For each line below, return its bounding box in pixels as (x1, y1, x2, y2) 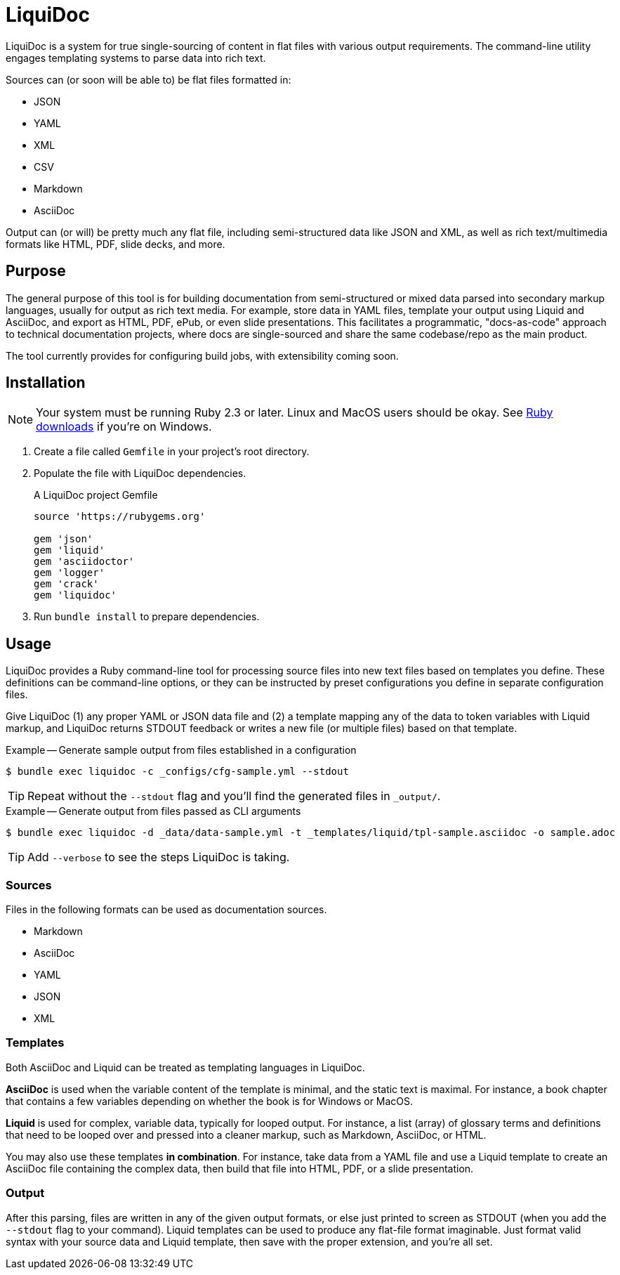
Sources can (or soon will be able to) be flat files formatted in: (6, 73, 291, 86)
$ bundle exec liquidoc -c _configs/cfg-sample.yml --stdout (6, 766, 349, 778)
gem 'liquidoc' (34, 589, 117, 601)
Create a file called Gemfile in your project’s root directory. (34, 445, 310, 458)
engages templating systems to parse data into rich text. (6, 51, 266, 64)
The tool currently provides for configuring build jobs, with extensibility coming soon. (6, 349, 399, 362)
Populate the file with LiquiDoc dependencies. (34, 467, 246, 480)
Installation (6, 374, 86, 392)
